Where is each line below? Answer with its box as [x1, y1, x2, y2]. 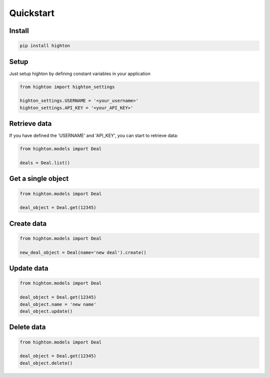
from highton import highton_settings [19, 84, 115, 89]
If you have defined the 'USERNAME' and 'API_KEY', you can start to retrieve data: [9, 132, 178, 138]
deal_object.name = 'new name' [19, 301, 97, 307]
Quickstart [9, 7, 55, 18]
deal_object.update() [19, 308, 73, 314]
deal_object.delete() [19, 360, 73, 366]
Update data [9, 264, 48, 272]
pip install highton [19, 43, 70, 48]
